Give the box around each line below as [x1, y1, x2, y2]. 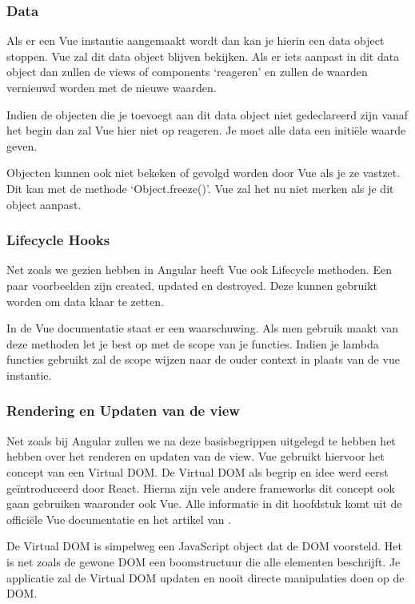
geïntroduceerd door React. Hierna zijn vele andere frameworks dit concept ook [6, 479, 395, 496]
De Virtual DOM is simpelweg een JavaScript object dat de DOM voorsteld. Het [6, 538, 402, 554]
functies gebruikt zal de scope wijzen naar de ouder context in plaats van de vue [6, 351, 400, 368]
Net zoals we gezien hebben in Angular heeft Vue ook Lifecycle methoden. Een [6, 261, 392, 278]
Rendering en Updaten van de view [6, 401, 240, 421]
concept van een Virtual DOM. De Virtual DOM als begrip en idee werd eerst [6, 463, 389, 480]
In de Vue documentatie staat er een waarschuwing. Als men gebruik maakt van [6, 320, 398, 336]
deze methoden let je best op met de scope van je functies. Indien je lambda [6, 335, 379, 352]
